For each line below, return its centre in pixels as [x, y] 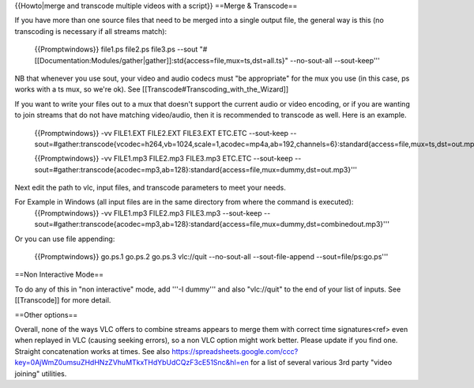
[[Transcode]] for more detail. [63, 300]
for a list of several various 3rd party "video [321, 363]
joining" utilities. [41, 373]
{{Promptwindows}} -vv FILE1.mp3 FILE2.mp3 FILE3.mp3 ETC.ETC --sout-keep [164, 159]
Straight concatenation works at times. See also [92, 351]
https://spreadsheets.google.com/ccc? [235, 351]
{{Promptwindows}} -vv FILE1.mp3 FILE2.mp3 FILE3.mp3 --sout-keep [148, 213]
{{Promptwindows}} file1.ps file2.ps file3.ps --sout [116, 49]
